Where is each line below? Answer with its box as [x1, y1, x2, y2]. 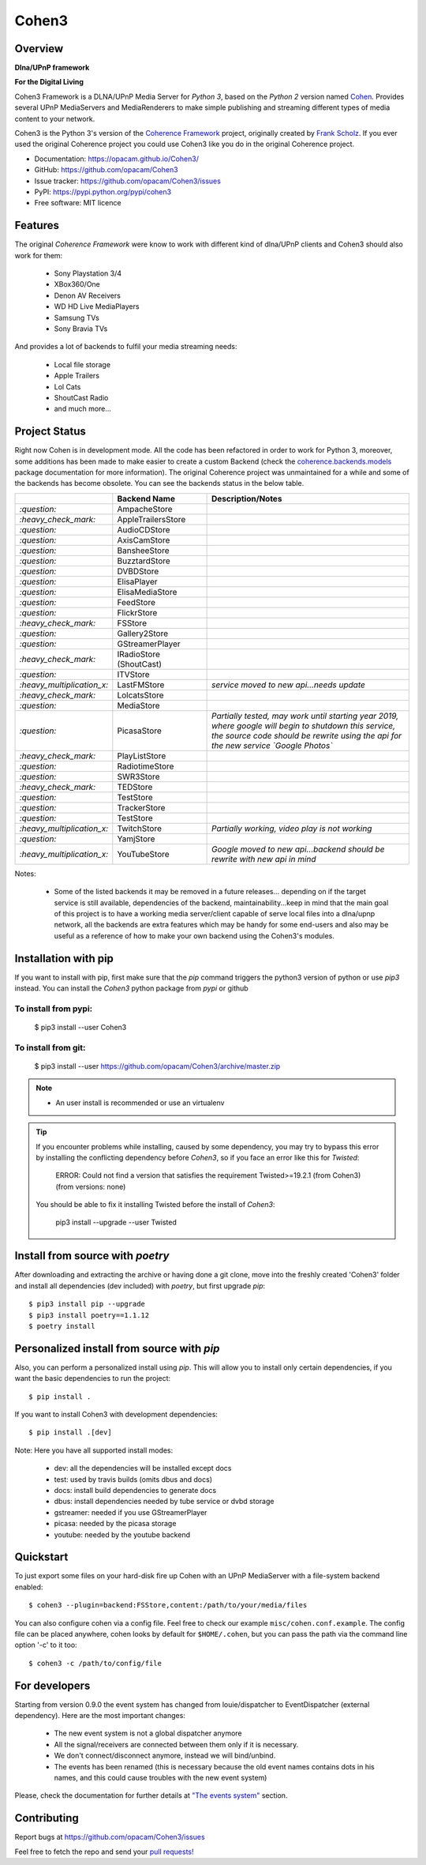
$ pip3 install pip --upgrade [28, 1299, 146, 1309]
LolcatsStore [117, 690, 165, 701]
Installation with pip [14, 952, 114, 965]
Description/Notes [211, 493, 282, 504]
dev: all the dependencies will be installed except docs [54, 1464, 232, 1473]
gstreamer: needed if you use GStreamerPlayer [54, 1507, 207, 1517]
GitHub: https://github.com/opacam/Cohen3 [34, 165, 178, 175]
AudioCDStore [117, 524, 170, 535]
